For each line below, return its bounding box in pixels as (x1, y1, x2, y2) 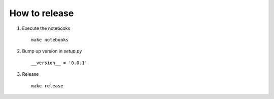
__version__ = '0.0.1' (31, 60, 88, 66)
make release (31, 83, 63, 88)
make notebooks (31, 37, 69, 42)
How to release (9, 8, 74, 19)
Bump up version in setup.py (22, 48, 82, 54)
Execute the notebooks (22, 25, 71, 31)
